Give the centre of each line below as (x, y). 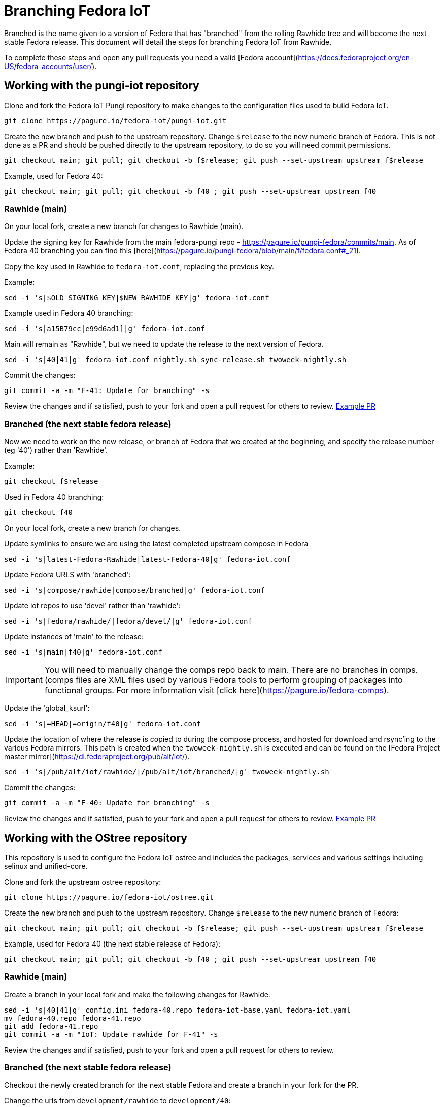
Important (24, 680)
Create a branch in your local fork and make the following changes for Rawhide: (137, 994)
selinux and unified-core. (46, 866)
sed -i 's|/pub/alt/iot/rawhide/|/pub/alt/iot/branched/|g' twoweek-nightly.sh (167, 772)
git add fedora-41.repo (51, 1026)
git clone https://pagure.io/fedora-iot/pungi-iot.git (115, 121)
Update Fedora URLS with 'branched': (67, 575)
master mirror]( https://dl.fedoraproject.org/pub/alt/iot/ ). (97, 757)
